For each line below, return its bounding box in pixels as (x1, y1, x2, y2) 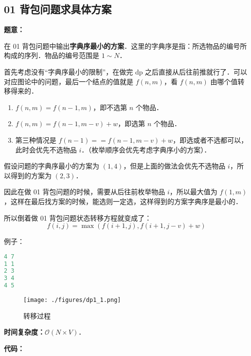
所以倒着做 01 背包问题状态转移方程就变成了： (4, 212, 152, 223)
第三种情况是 (15, 134, 56, 145)
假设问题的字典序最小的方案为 (4, 161, 99, 171)
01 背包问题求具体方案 (4, 1, 112, 17)
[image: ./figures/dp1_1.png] (23, 297, 121, 304)
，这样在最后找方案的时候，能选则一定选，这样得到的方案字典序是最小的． (4, 196, 242, 206)
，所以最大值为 (169, 187, 217, 197)
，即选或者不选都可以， (173, 134, 248, 145)
